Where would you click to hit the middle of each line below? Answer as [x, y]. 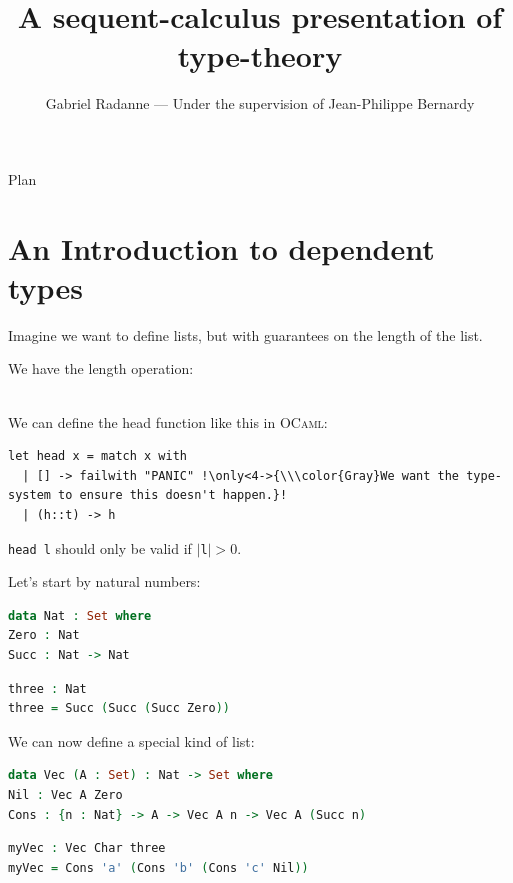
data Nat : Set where [80, 615]
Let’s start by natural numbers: [104, 581]
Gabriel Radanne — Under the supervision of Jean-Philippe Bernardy [260, 103]
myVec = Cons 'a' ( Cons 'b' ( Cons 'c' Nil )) [158, 867]
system [29, 495]
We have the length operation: [101, 368]
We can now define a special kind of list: [131, 740]
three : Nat [47, 688]
